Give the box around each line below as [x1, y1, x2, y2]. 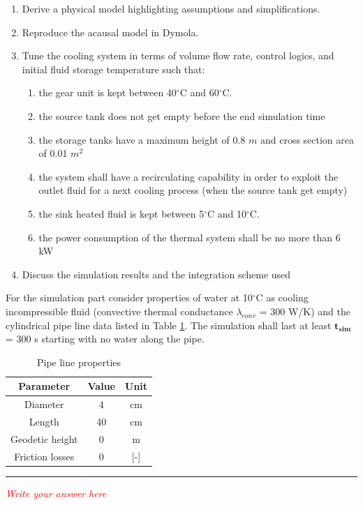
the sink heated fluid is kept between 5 [38, 206, 205, 220]
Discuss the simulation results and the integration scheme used [22, 266, 291, 281]
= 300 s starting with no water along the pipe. [6, 331, 205, 346]
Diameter [24, 397, 64, 412]
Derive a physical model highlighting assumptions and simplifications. [22, 1, 320, 15]
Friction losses [14, 449, 75, 463]
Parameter [18, 379, 71, 393]
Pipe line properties [36, 354, 121, 369]
